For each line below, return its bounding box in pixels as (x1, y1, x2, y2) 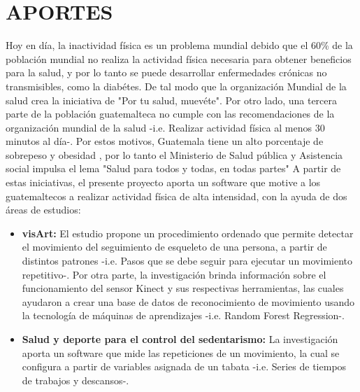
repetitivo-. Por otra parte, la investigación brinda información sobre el (22, 267, 326, 281)
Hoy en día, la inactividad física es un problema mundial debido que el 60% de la (6, 38, 353, 52)
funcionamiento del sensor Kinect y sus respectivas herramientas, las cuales (22, 281, 344, 295)
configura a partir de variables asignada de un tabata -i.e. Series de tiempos (22, 359, 347, 374)
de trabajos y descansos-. (22, 372, 129, 387)
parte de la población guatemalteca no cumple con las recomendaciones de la (6, 106, 335, 121)
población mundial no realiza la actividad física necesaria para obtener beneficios (6, 51, 352, 66)
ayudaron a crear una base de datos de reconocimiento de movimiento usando (22, 294, 354, 309)
